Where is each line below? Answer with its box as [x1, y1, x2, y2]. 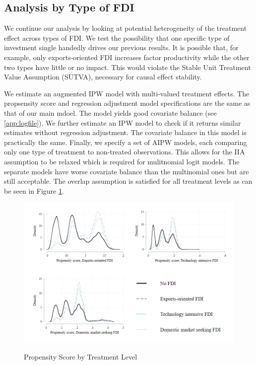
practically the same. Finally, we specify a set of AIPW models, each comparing [4, 137, 247, 147]
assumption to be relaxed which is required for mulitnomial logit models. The [4, 156, 240, 166]
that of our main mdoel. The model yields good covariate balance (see [4, 107, 217, 118]
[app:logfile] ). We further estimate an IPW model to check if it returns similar [4, 117, 241, 128]
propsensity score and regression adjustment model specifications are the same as [4, 98, 251, 108]
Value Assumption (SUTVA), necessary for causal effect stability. [4, 72, 202, 82]
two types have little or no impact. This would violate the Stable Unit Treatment [4, 62, 251, 72]
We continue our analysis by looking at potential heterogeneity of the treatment [4, 23, 247, 33]
